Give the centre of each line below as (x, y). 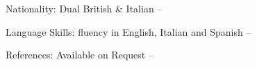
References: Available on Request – (80, 55)
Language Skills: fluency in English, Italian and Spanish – (128, 31)
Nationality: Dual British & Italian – (84, 8)
